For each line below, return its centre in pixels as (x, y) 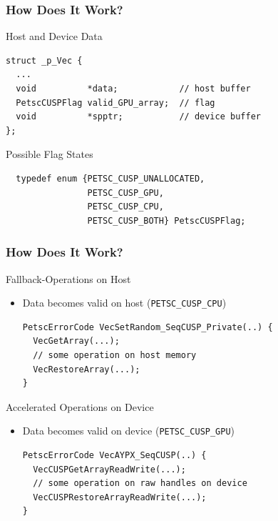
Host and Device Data (54, 36)
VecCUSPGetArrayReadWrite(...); (109, 469)
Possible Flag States (50, 154)
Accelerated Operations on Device (80, 406)
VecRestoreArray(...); (87, 369)
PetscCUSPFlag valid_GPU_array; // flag (115, 103)
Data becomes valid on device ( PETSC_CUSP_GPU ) (129, 431)
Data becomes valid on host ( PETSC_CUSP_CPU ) (124, 303)
